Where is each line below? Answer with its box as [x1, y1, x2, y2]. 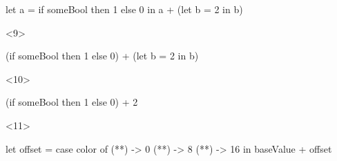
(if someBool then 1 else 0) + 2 [6, 95, 138, 109]
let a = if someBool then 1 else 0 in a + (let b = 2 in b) [6, 2, 243, 16]
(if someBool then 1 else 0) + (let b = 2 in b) [6, 48, 199, 63]
